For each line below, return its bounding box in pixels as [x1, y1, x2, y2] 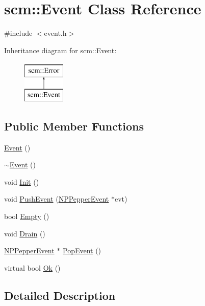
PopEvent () [63, 245, 101, 256]
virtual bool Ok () [4, 262, 61, 273]
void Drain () [4, 228, 45, 238]
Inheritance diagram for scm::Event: [4, 45, 117, 55]
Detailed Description [4, 287, 116, 303]
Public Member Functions [4, 118, 144, 134]
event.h [44, 28, 67, 38]
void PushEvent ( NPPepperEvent [4, 193, 109, 204]
